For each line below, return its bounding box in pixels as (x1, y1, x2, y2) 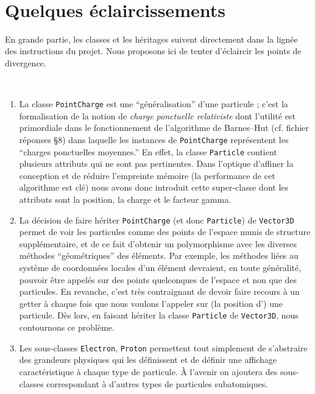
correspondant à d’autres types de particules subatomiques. (46, 377, 268, 390)
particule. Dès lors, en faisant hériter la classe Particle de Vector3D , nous (19, 309, 299, 322)
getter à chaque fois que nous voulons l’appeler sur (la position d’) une (19, 297, 283, 309)
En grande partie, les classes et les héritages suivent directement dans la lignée (5, 32, 298, 45)
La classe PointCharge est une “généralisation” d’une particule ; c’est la (19, 97, 288, 110)
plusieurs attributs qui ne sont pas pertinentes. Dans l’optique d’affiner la (19, 157, 294, 170)
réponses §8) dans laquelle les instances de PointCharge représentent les (19, 133, 289, 146)
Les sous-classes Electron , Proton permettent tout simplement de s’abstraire (19, 341, 308, 354)
